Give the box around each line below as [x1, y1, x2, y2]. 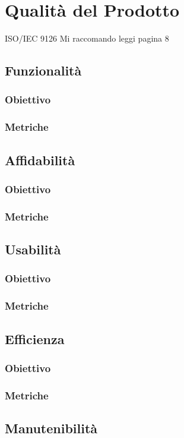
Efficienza [5, 329, 65, 348]
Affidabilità [5, 150, 75, 169]
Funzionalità [5, 61, 82, 80]
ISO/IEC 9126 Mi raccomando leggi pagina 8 [5, 32, 169, 45]
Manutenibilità [5, 418, 98, 437]
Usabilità [5, 240, 61, 259]
